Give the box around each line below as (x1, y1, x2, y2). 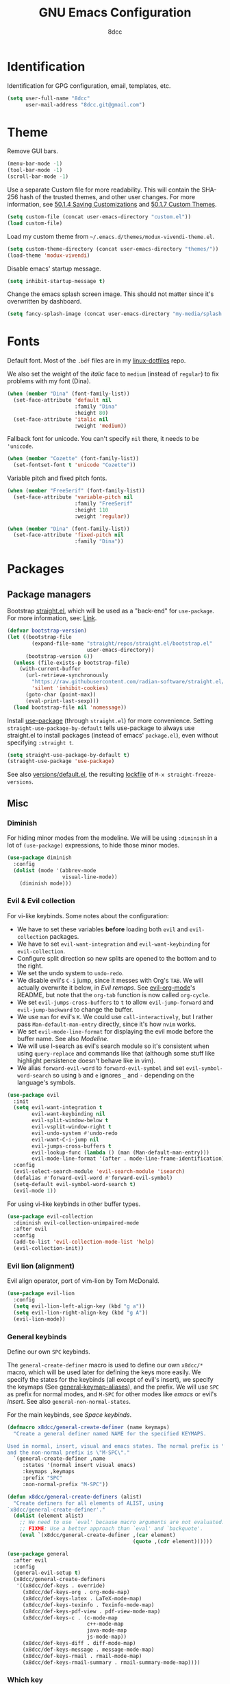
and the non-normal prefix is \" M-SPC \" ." (7, 1449, 130, 1456)
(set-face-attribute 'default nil (13, 397, 112, 404)
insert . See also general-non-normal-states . (7, 1397, 131, 1405)
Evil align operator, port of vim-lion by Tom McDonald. (7, 1277, 159, 1285)
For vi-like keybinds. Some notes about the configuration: (7, 911, 169, 920)
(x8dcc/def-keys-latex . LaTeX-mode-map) (22, 1595, 142, 1602)
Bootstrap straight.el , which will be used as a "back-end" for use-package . (7, 606, 214, 615)
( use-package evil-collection (7, 1213, 94, 1220)
